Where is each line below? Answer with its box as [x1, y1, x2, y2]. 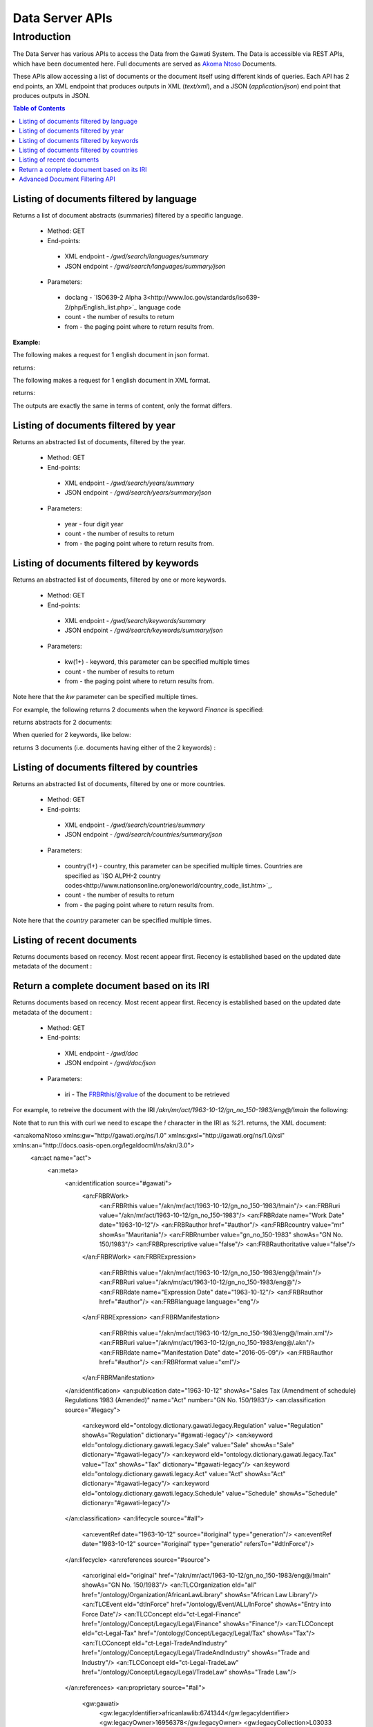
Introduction [12, 30, 71, 43]
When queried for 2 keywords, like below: [12, 731, 131, 739]
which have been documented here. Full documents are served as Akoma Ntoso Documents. [12, 59, 277, 68]
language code [138, 303, 182, 311]
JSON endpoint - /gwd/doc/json [64, 1059, 156, 1067]
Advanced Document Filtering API [19, 175, 115, 183]
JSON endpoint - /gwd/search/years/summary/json [64, 488, 212, 497]
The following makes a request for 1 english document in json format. [12, 351, 210, 359]
